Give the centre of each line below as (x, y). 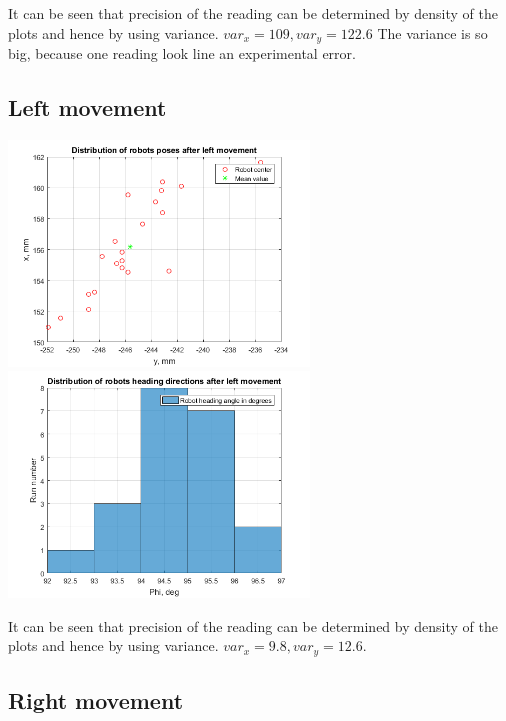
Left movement (87, 107)
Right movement (96, 700)
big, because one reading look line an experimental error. (182, 53)
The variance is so (432, 32)
